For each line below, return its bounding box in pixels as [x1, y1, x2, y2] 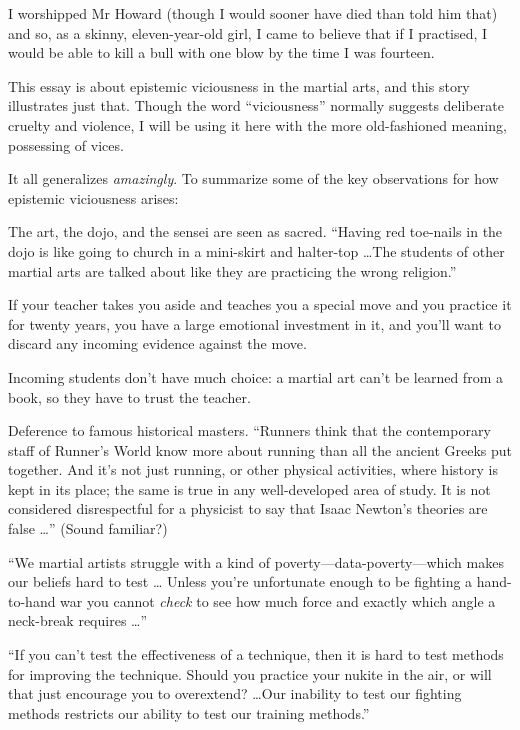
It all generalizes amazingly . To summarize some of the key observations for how [8, 168, 499, 189]
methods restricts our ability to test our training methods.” [8, 702, 370, 723]
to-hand [8, 590, 56, 611]
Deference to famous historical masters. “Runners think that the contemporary [8, 420, 491, 441]
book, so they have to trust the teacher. [8, 386, 251, 407]
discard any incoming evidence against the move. [8, 333, 307, 354]
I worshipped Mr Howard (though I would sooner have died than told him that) [8, 3, 498, 23]
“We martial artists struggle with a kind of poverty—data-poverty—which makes [8, 551, 504, 572]
